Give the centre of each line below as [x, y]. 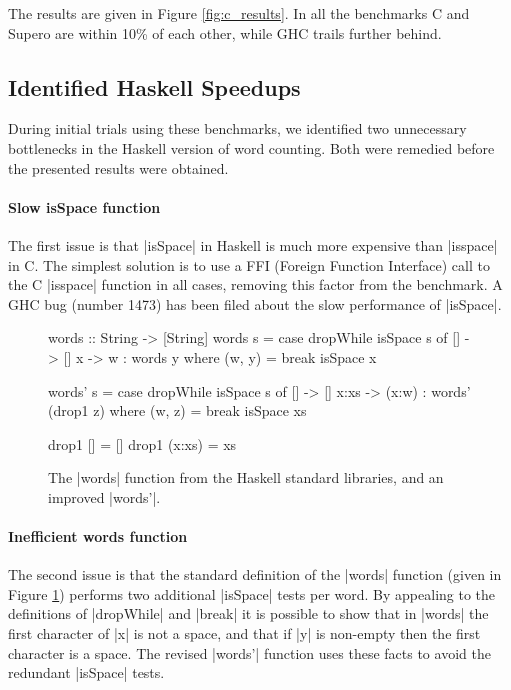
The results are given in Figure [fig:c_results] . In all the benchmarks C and [239, 13]
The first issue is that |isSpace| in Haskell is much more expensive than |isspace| [253, 244]
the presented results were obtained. [118, 167]
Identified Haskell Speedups [154, 86]
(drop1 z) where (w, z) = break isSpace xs [177, 410]
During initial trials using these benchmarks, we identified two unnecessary [237, 128]
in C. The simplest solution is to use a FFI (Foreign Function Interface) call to [249, 264]
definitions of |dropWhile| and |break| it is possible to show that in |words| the [248, 613]
